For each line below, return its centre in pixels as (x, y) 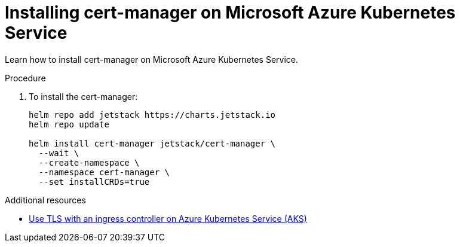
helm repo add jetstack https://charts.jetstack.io (152, 115)
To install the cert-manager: (83, 96)
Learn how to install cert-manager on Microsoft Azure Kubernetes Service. (152, 59)
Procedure (25, 78)
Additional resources (45, 200)
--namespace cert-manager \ (104, 172)
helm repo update (69, 124)
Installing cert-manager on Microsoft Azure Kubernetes (230, 13)
